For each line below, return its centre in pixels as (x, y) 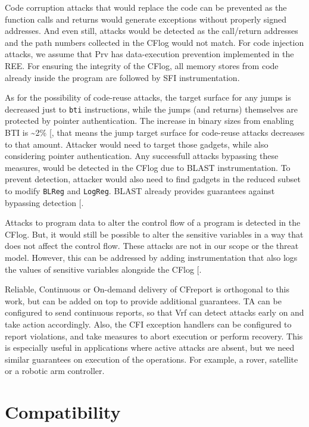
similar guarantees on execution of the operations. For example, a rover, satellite (152, 359)
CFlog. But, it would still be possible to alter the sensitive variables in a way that (154, 234)
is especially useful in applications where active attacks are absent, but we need (150, 347)
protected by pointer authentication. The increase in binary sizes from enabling (149, 121)
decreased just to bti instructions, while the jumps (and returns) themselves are (152, 109)
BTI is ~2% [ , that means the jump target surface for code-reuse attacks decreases (155, 132)
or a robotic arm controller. (55, 371)
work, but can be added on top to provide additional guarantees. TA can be (143, 300)
